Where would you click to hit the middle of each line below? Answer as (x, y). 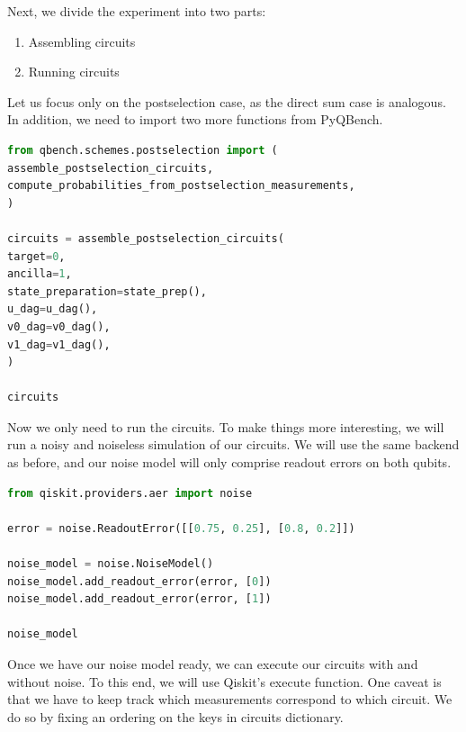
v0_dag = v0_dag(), (59, 326)
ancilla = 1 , (40, 274)
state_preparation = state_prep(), (107, 291)
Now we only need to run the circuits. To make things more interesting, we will (226, 426)
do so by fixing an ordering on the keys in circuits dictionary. (175, 716)
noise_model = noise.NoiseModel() (111, 564)
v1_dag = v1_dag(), (59, 344)
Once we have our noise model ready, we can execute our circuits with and (213, 664)
